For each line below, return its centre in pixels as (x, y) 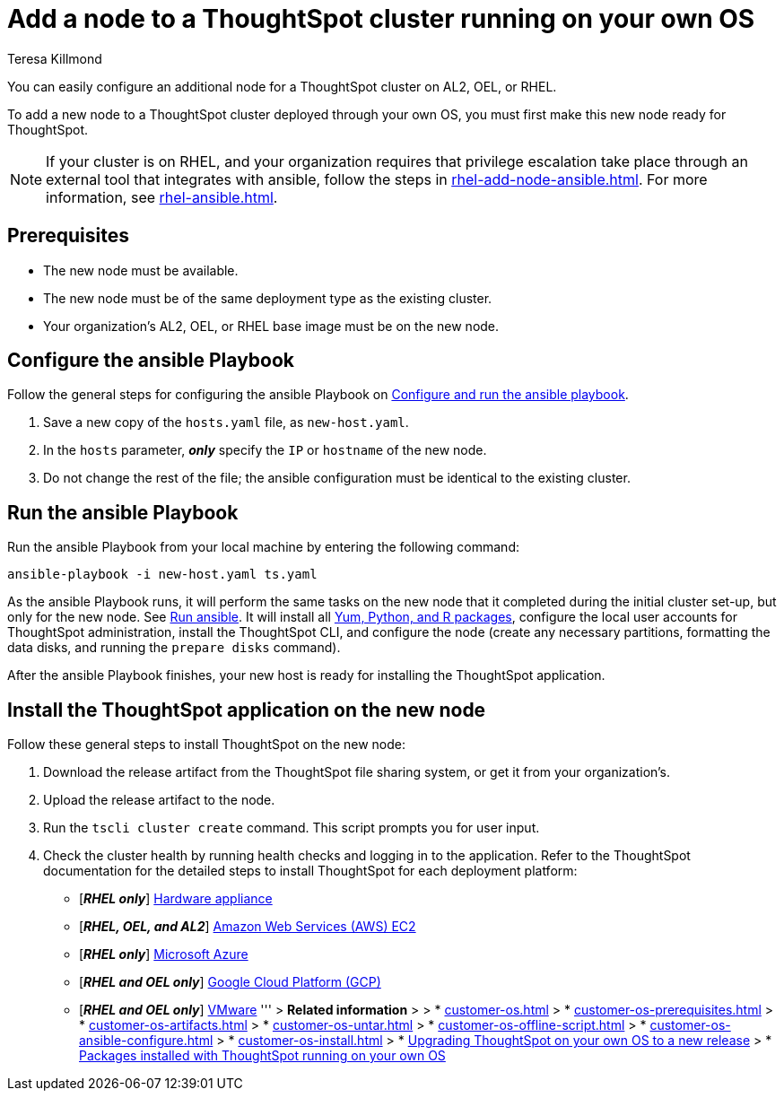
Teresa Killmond (55, 58)
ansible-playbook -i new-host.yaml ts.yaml (162, 575)
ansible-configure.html (146, 1041)
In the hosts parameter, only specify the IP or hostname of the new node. (265, 450)
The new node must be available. (141, 270)
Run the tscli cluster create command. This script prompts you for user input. (292, 828)
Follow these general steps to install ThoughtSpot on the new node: (206, 745)
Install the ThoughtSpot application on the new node (247, 710)
